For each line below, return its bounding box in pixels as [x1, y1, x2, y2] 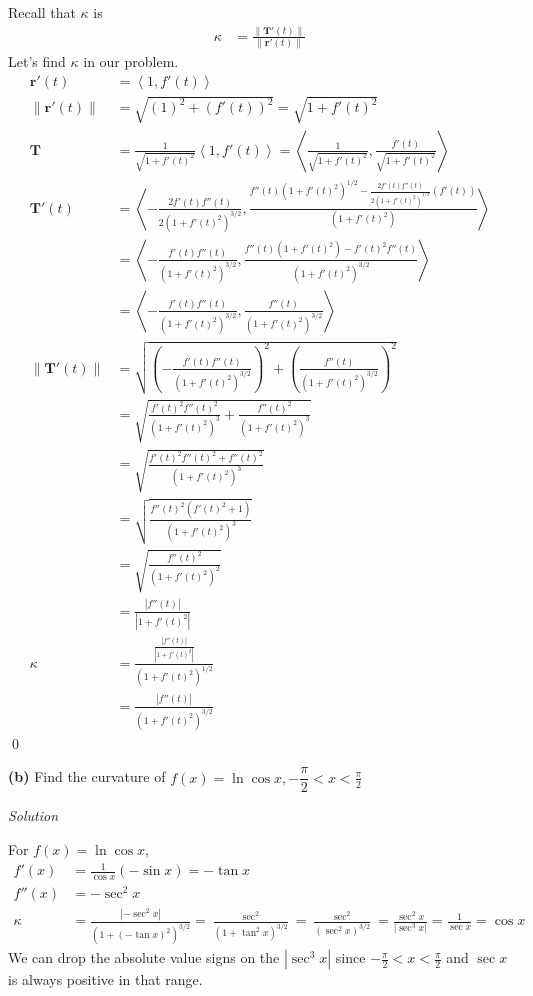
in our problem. [83, 51, 179, 72]
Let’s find [8, 51, 66, 72]
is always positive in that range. [8, 969, 203, 990]
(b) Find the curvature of [8, 766, 166, 787]
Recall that [8, 2, 76, 22]
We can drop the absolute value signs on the [8, 947, 280, 968]
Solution [8, 805, 59, 826]
